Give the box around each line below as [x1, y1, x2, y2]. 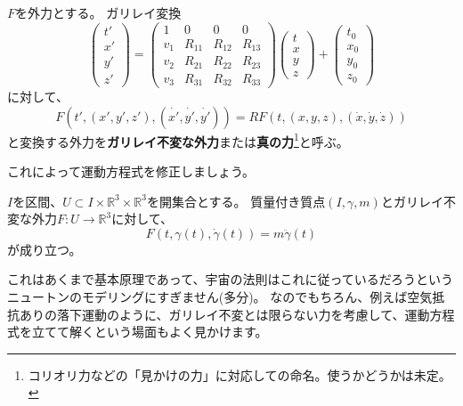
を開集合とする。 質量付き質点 [146, 191, 326, 210]
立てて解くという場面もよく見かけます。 [31, 322, 268, 341]
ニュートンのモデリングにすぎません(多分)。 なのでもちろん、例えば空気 [7, 287, 433, 305]
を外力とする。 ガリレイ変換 [15, 4, 182, 21]
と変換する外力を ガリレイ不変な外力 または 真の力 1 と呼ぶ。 [7, 129, 349, 150]
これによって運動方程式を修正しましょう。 [7, 162, 256, 180]
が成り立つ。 [7, 240, 82, 258]
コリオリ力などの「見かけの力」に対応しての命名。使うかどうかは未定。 [28, 365, 451, 384]
